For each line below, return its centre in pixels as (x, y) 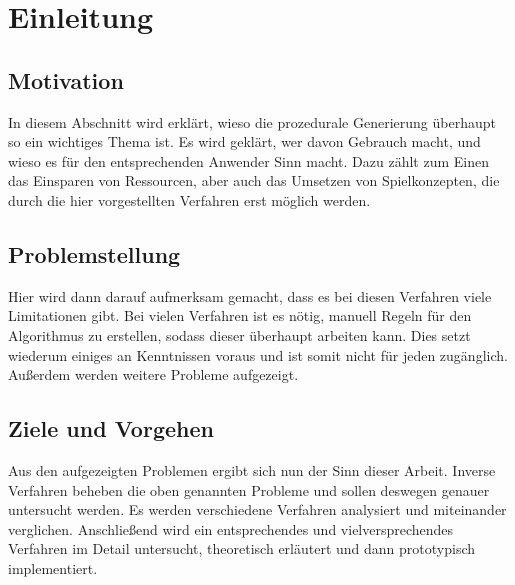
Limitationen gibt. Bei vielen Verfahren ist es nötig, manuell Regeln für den (240, 315)
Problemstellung (94, 253)
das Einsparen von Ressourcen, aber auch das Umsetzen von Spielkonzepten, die (254, 180)
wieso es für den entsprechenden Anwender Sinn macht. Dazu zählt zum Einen (248, 160)
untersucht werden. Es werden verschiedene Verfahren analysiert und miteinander (257, 509)
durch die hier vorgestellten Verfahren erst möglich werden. (189, 199)
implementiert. (53, 567)
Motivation (66, 79)
